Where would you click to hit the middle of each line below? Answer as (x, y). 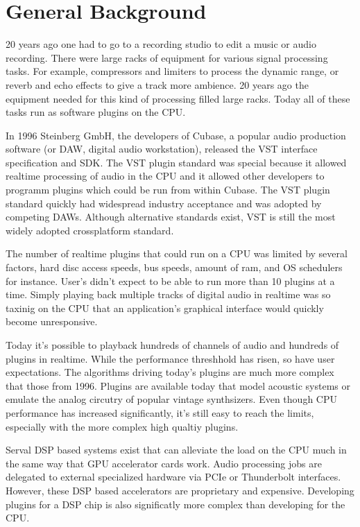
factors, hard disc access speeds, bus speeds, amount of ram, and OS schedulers (174, 267)
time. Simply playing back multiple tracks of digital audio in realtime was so (168, 294)
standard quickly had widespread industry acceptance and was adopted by (164, 203)
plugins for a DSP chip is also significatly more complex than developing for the (175, 504)
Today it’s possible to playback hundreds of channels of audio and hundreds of (172, 345)
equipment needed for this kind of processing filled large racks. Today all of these (178, 98)
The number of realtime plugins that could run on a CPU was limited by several (177, 253)
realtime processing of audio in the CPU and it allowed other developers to (165, 176)
